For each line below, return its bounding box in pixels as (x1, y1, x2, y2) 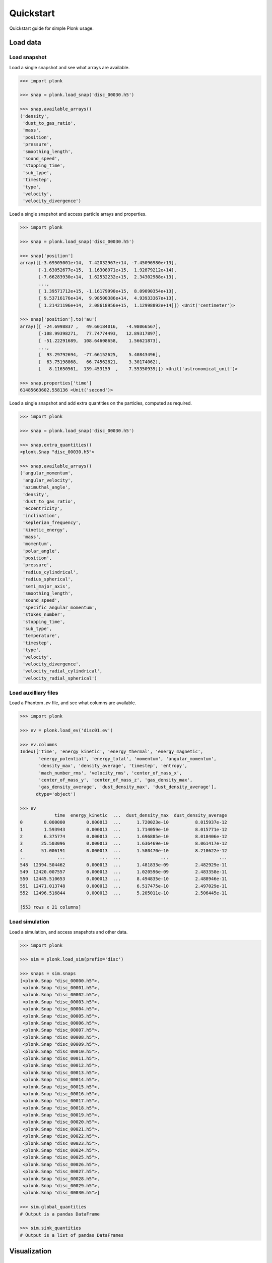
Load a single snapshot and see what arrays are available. (9, 64, 130, 70)
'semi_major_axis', (23, 584, 71, 589)
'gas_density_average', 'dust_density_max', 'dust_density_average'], (38, 784, 217, 790)
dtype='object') (36, 791, 76, 797)
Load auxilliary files (9, 690, 58, 697)
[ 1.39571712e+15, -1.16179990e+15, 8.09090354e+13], (38, 288, 177, 294)
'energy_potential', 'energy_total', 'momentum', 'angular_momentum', (38, 756, 217, 761)
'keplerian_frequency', (23, 520, 82, 525)
